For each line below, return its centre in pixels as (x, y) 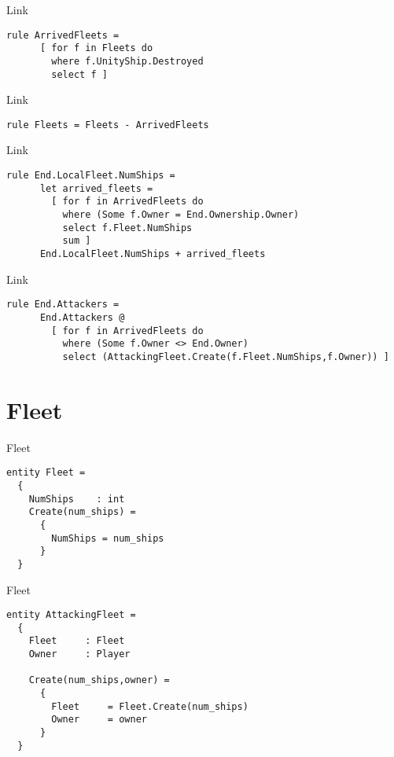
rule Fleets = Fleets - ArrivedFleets (108, 125)
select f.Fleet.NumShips (127, 228)
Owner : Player (79, 654)
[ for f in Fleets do (96, 48)
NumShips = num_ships (108, 538)
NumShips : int (77, 499)
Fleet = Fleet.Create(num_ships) (150, 706)
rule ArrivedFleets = (63, 35)
